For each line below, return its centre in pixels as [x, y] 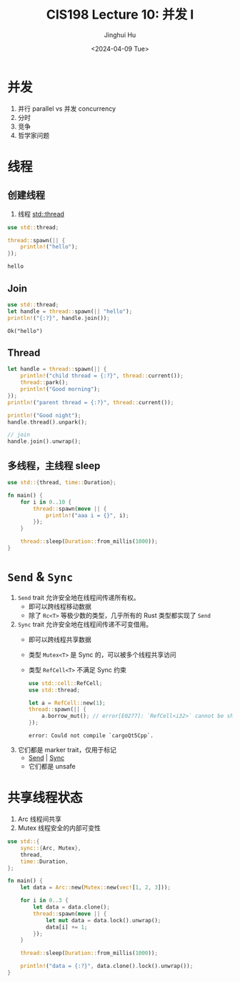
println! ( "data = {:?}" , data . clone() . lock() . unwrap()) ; [107, 966]
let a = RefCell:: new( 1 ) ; [67, 703]
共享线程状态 [45, 798]
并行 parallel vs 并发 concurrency [67, 109]
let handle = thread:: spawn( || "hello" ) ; [70, 311]
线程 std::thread [41, 214]
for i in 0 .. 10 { [46, 502]
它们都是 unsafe [52, 767]
